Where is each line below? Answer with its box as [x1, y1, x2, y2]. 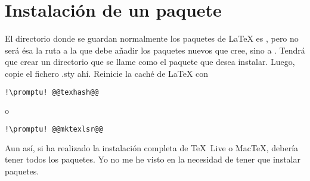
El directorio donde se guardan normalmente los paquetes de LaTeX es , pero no [5, 32, 299, 45]
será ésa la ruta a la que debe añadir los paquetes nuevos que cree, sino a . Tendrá [5, 43, 305, 56]
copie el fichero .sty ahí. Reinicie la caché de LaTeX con [5, 67, 209, 79]
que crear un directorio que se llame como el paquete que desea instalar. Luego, [5, 55, 295, 68]
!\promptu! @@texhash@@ [5, 88, 99, 96]
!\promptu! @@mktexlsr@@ [5, 124, 103, 133]
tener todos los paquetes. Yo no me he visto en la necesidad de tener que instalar [5, 153, 300, 166]
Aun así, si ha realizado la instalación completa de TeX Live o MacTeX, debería [5, 141, 299, 154]
